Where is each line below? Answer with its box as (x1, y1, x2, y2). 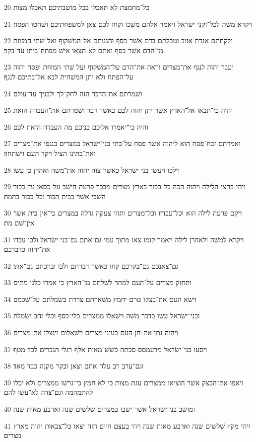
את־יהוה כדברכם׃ (4, 244, 51, 254)
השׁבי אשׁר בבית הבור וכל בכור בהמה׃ (4, 191, 106, 201)
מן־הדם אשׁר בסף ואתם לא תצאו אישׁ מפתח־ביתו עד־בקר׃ (4, 45, 163, 55)
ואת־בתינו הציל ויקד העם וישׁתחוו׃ (4, 147, 96, 158)
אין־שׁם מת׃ (4, 217, 35, 227)
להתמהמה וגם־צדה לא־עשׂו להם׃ (4, 387, 93, 397)
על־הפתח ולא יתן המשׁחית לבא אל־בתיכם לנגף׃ (4, 71, 133, 81)
